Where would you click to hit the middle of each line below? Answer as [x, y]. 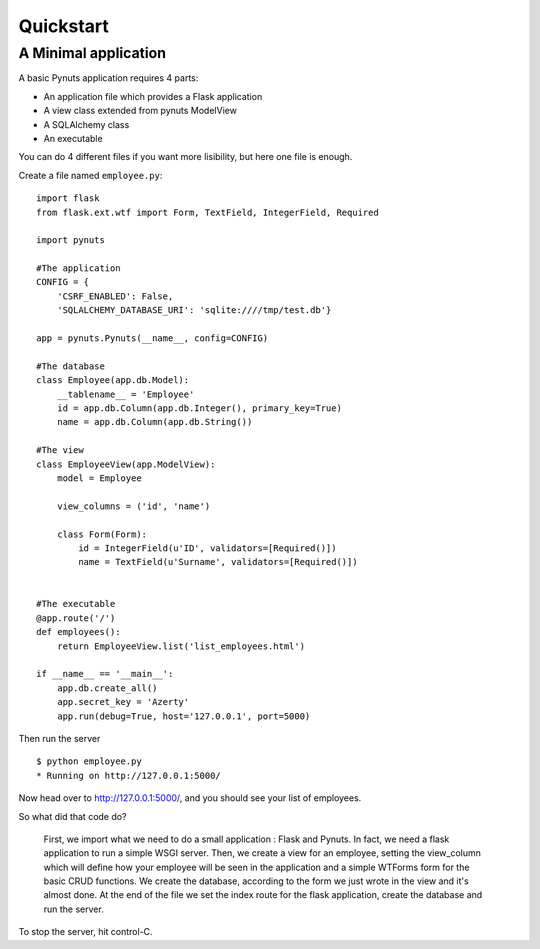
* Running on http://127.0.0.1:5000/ [129, 775]
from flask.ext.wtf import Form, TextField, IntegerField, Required [207, 212]
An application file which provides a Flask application [153, 96]
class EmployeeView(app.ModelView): [126, 464]
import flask [68, 198]
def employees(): [78, 632]
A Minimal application [92, 53]
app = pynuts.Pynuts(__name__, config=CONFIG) [152, 338]
